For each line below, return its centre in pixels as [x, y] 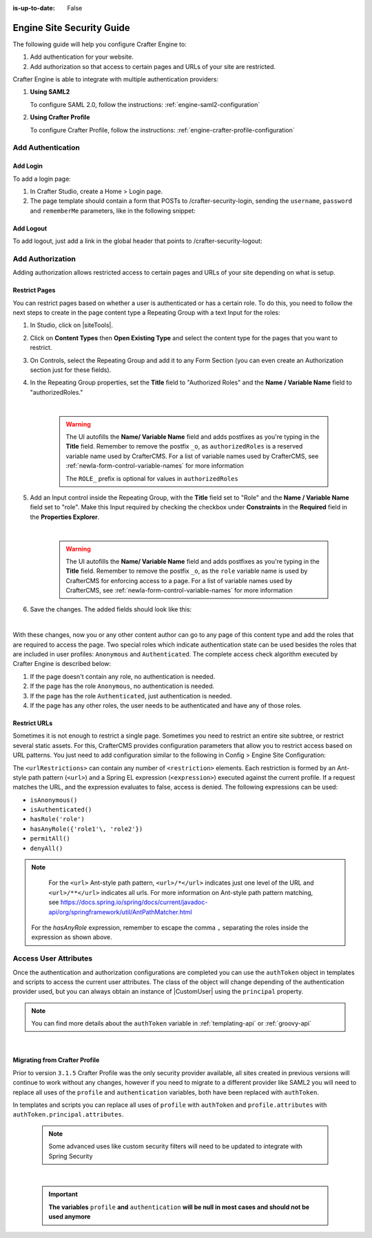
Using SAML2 [50, 92]
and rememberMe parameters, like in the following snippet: [113, 210]
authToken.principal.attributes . [68, 1114]
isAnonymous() [54, 800]
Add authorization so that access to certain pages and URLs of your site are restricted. [153, 66]
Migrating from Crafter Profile [56, 1060]
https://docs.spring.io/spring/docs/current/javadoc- [134, 902]
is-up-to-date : [34, 8]
